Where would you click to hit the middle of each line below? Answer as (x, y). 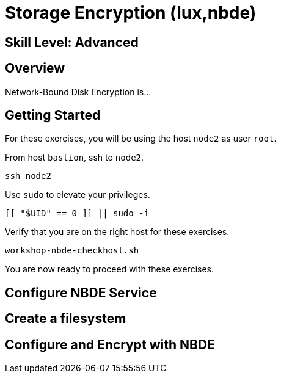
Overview (35, 68)
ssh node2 (28, 176)
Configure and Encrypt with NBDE (110, 344)
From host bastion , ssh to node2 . (75, 158)
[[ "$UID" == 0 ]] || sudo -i (77, 213)
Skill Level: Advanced (72, 42)
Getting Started (53, 115)
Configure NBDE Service (81, 293)
